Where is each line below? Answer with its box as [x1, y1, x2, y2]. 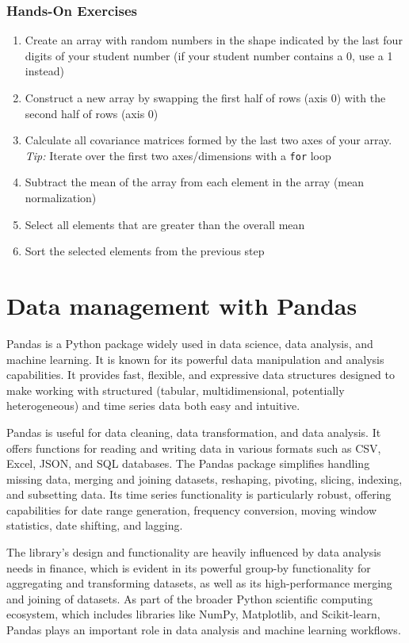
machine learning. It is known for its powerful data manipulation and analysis [6, 350, 384, 367]
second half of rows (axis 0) [25, 105, 159, 121]
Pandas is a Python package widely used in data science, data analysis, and [6, 335, 373, 351]
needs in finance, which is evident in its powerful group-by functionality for [6, 559, 371, 576]
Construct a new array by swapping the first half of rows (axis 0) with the [25, 90, 386, 105]
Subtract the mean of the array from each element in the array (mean [25, 174, 365, 190]
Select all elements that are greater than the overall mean [25, 216, 305, 232]
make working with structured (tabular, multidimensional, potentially [6, 381, 345, 398]
